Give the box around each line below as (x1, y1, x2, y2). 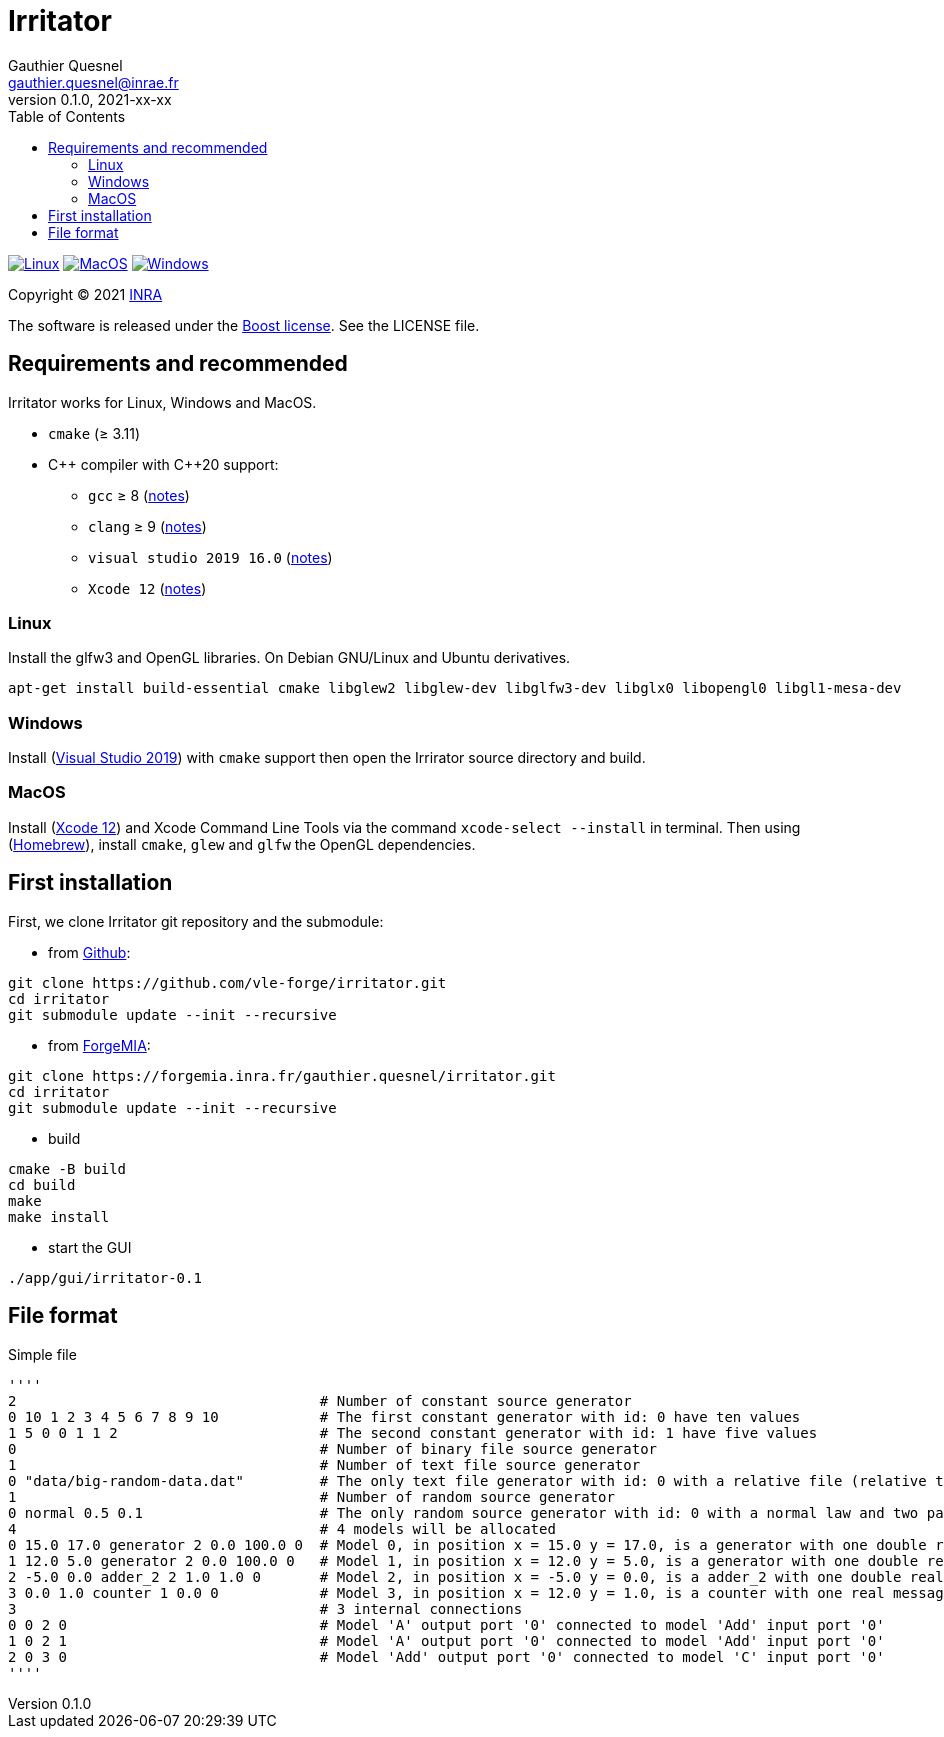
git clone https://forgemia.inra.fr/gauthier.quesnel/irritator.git (8, 1067, 556, 1084)
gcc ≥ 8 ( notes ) (88, 486, 190, 504)
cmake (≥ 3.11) (48, 424, 141, 442)
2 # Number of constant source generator (8, 1392, 632, 1409)
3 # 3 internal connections (8, 1600, 523, 1617)
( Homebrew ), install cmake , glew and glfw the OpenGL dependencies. (8, 835, 476, 853)
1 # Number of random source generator (8, 1488, 615, 1505)
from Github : (48, 943, 131, 961)
